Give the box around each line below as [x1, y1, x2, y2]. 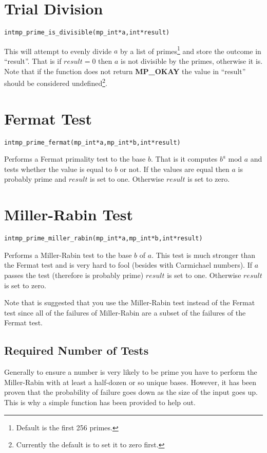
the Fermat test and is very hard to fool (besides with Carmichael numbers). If [4, 259, 252, 270]
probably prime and [4, 173, 67, 184]
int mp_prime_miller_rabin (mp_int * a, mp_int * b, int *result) [4, 235, 203, 242]
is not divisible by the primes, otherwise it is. [121, 56, 263, 66]
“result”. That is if [4, 56, 62, 66]
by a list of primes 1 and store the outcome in [120, 44, 261, 56]
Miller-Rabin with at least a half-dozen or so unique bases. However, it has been [4, 376, 257, 387]
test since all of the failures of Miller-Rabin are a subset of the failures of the [4, 307, 246, 318]
